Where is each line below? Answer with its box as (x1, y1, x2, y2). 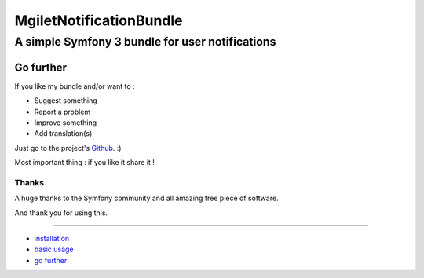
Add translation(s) (34, 129, 93, 138)
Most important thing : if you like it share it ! (14, 158, 155, 167)
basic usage (34, 244, 74, 254)
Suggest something (34, 96, 97, 105)
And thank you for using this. (14, 208, 108, 218)
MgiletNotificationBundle (14, 12, 184, 29)
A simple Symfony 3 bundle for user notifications (14, 35, 276, 49)
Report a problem (34, 107, 91, 116)
